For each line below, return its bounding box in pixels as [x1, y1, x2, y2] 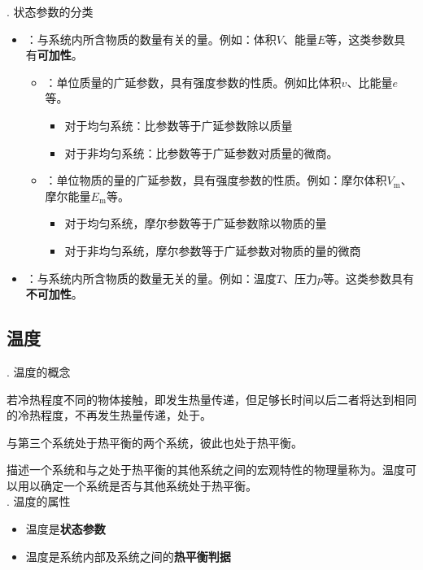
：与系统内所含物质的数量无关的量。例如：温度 [25, 269, 277, 286]
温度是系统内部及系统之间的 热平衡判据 [25, 547, 231, 564]
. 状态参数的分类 [7, 3, 94, 20]
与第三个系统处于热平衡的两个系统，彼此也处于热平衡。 [7, 433, 303, 450]
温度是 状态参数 [25, 520, 106, 537]
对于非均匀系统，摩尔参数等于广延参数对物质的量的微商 [64, 241, 361, 259]
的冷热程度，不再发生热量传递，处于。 [7, 407, 211, 424]
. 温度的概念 [7, 363, 71, 380]
